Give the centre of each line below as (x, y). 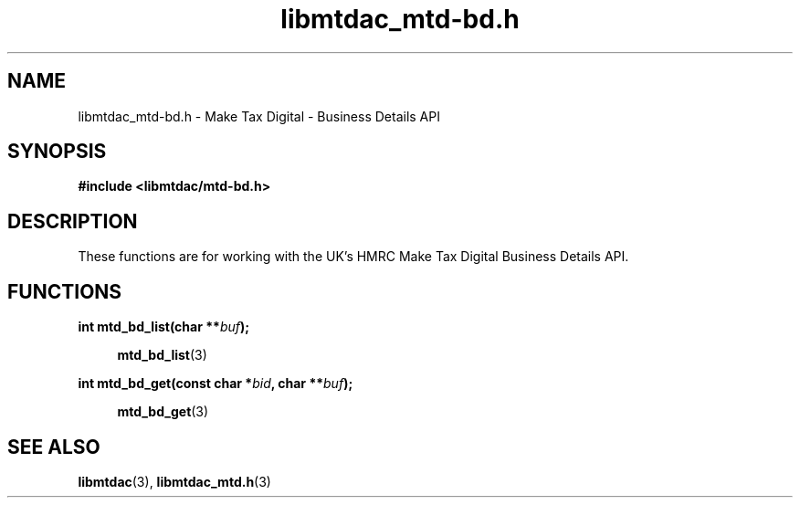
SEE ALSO (54, 447)
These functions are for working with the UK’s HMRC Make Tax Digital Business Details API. (353, 257)
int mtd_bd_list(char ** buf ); (164, 327)
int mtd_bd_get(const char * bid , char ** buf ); (216, 384)
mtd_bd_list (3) (162, 355)
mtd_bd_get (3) (163, 412)
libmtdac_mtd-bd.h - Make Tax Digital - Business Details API (259, 116)
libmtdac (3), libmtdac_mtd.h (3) (174, 481)
